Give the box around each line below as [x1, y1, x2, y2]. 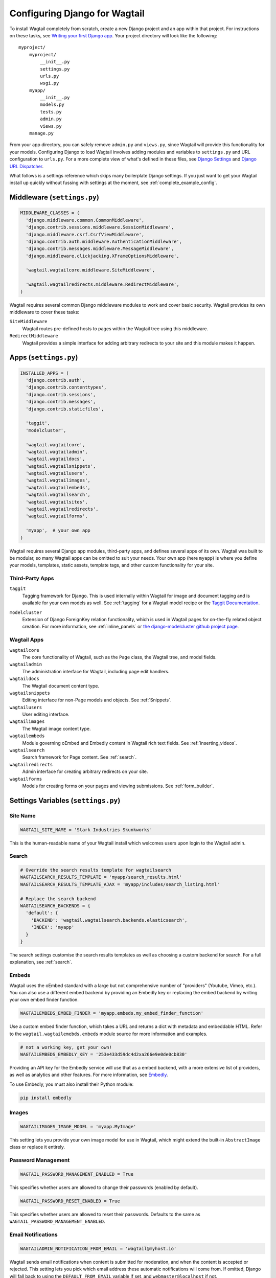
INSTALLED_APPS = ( [20, 370, 69, 376]
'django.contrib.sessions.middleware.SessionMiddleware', [26, 224, 174, 230]
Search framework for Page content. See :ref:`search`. [22, 754, 137, 760]
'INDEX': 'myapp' [31, 924, 75, 930]
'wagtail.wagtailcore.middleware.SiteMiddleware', [26, 267, 155, 273]
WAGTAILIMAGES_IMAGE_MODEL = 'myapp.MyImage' [20, 1124, 136, 1129]
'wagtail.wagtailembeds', [26, 485, 90, 490]
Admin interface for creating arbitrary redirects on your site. [22, 768, 148, 774]
